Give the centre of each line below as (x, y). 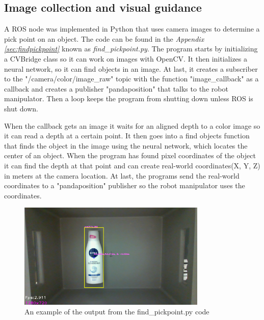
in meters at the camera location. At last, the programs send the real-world (122, 175)
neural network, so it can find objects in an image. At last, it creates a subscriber (131, 68)
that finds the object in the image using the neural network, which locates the (126, 145)
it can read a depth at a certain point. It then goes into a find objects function (127, 136)
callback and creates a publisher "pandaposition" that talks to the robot (116, 88)
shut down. (21, 108)
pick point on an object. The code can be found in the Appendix (104, 38)
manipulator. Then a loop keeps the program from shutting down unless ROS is (129, 98)
